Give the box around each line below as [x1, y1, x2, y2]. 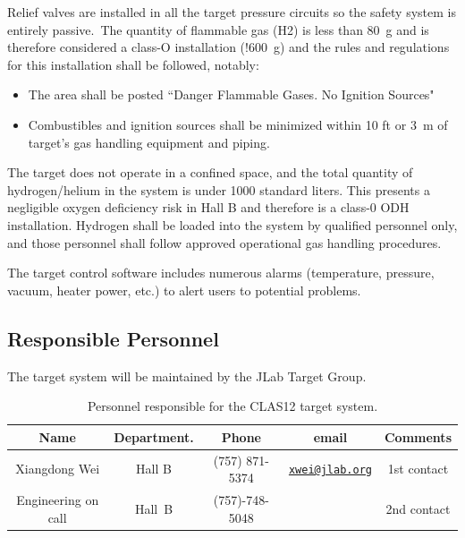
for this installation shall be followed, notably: [7, 55, 259, 73]
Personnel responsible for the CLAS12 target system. [87, 397, 378, 415]
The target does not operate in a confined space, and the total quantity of [7, 163, 413, 182]
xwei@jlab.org [288, 464, 372, 477]
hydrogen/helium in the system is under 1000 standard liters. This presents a [7, 180, 430, 199]
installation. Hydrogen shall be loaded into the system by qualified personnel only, [7, 215, 458, 234]
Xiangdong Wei [15, 459, 100, 478]
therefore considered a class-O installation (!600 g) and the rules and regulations [7, 38, 450, 56]
